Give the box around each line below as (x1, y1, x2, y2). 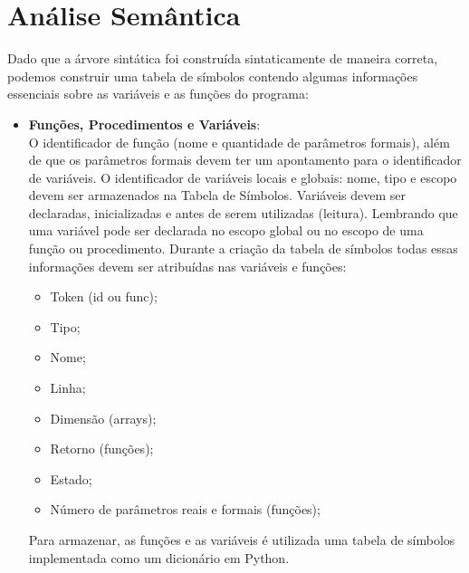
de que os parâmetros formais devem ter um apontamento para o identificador (28, 150, 462, 169)
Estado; (50, 469, 92, 488)
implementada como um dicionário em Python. (28, 548, 290, 567)
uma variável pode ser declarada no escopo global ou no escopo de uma (28, 221, 424, 240)
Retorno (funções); (50, 439, 154, 458)
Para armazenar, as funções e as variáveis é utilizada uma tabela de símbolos (28, 530, 455, 549)
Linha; (50, 378, 86, 397)
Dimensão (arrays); (50, 408, 157, 427)
